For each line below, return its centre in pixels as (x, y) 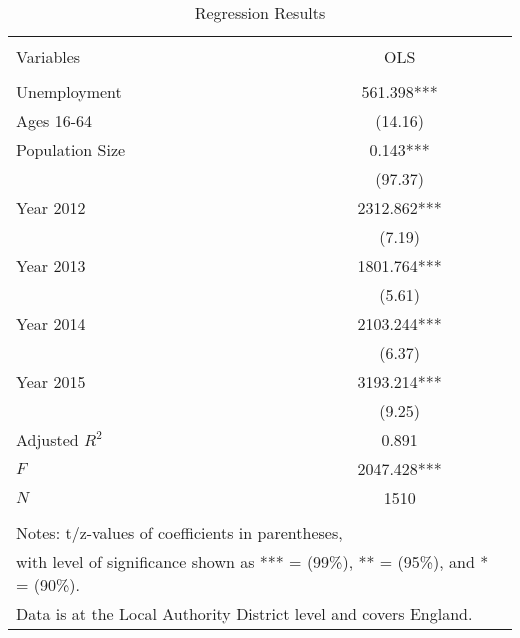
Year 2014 (51, 323)
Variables (48, 56)
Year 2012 (51, 207)
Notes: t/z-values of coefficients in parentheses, (179, 532)
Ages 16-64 (54, 120)
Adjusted (47, 439)
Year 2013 (51, 265)
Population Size (71, 149)
